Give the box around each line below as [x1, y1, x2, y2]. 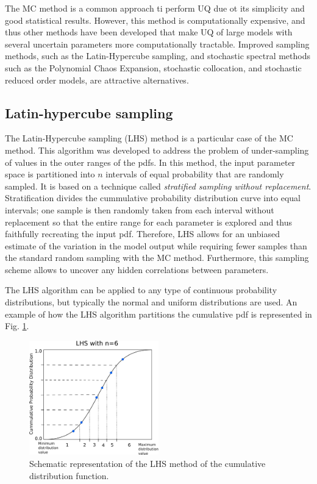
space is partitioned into [5, 168, 95, 180]
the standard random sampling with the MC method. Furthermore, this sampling [5, 251, 309, 264]
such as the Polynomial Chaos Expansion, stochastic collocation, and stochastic [5, 61, 302, 74]
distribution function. [29, 469, 109, 482]
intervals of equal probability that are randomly [105, 168, 284, 180]
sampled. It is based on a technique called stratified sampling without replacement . [5, 179, 312, 192]
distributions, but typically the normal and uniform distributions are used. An [5, 296, 297, 308]
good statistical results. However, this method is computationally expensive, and [5, 13, 305, 26]
